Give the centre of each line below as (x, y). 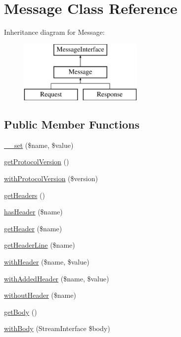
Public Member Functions (72, 124)
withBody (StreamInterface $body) (57, 328)
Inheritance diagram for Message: (54, 32)
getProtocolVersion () (37, 162)
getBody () (21, 311)
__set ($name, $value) (39, 145)
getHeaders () (24, 195)
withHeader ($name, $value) (47, 262)
